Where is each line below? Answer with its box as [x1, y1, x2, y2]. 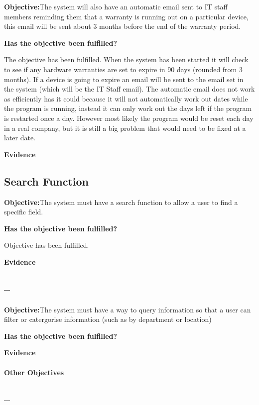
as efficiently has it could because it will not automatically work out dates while [4, 93, 248, 103]
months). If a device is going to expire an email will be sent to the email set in [4, 74, 244, 84]
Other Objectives [4, 367, 64, 377]
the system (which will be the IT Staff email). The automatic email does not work [4, 84, 255, 94]
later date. [4, 132, 36, 143]
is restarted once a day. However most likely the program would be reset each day [4, 112, 254, 123]
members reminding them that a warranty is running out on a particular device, [4, 11, 249, 21]
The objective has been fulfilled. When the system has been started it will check [4, 54, 249, 65]
